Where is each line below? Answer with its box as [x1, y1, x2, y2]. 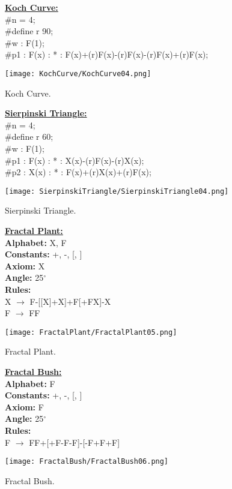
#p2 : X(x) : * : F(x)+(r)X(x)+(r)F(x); [5, 166, 151, 178]
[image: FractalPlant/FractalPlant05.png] [5, 328, 177, 337]
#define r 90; [5, 25, 53, 37]
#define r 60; [5, 130, 53, 143]
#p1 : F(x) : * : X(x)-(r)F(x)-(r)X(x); [5, 154, 144, 166]
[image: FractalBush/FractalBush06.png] [5, 457, 169, 466]
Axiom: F [5, 400, 44, 413]
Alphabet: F [5, 377, 55, 389]
